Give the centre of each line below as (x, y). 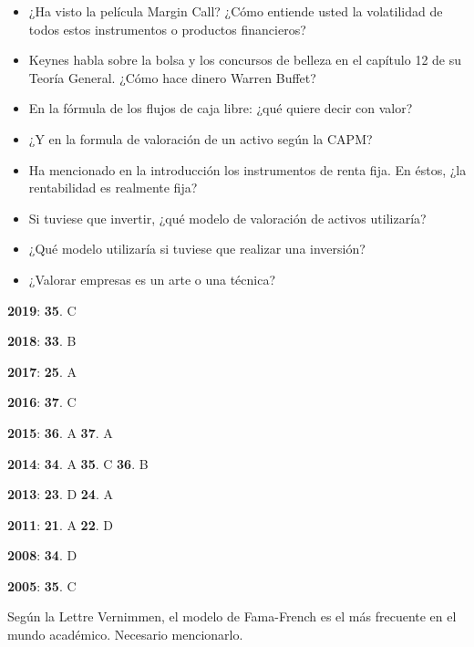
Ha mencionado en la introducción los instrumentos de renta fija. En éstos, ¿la (247, 169)
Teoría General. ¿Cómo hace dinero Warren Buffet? (172, 77)
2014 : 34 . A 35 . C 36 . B (78, 463)
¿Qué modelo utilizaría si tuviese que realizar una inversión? (197, 249)
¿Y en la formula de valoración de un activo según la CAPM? (201, 138)
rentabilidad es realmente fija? (113, 188)
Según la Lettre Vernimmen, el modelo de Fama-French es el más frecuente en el (232, 616)
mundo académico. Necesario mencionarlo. (125, 635)
